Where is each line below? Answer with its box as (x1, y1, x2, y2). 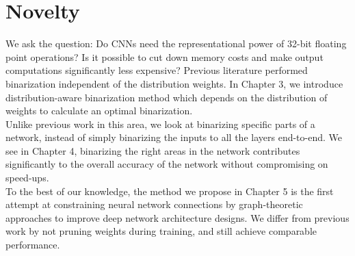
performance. (5, 238, 60, 252)
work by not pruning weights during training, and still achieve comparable (5, 224, 317, 238)
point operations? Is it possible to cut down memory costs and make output (5, 49, 324, 64)
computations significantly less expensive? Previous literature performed (5, 63, 308, 77)
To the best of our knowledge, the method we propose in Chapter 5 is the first (5, 183, 334, 198)
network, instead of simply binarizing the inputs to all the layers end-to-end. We (5, 130, 342, 144)
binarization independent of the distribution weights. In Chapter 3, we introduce (5, 76, 343, 90)
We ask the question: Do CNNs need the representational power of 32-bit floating (5, 36, 347, 51)
